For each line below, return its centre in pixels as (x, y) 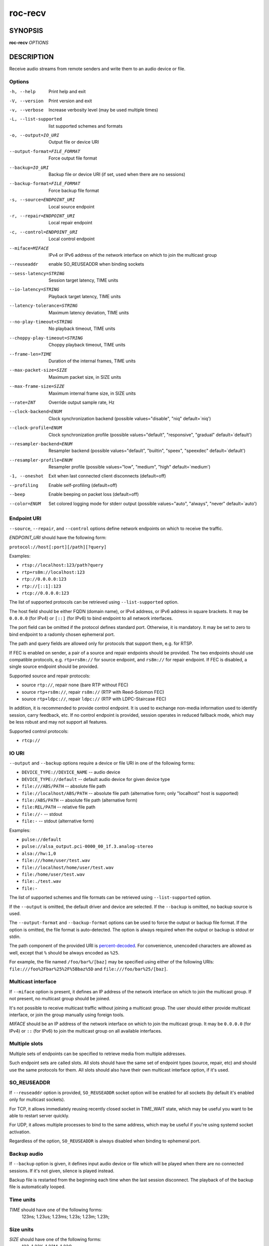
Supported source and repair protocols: (50, 676)
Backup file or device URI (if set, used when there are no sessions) (117, 174)
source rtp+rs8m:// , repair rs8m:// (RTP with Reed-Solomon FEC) (93, 692)
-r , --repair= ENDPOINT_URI (42, 216)
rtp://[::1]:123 (42, 586)
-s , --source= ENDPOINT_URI (42, 200)
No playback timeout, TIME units (82, 328)
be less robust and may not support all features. (58, 722)
